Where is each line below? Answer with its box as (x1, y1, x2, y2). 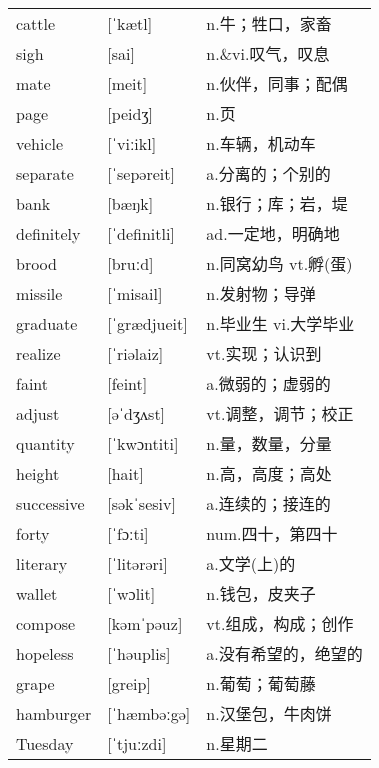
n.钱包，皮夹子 (206, 582, 316, 606)
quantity (16, 431, 75, 455)
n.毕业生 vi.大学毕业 (206, 312, 355, 336)
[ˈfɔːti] (107, 521, 149, 545)
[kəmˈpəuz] (107, 611, 183, 635)
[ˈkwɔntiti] (107, 431, 179, 455)
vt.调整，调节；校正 (206, 402, 354, 426)
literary (16, 551, 68, 575)
